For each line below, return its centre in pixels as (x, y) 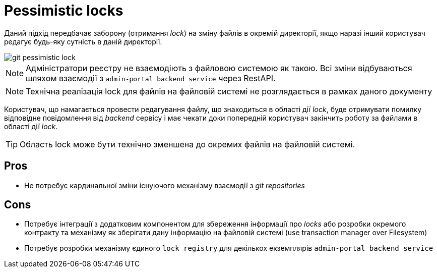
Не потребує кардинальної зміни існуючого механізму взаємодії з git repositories (165, 185)
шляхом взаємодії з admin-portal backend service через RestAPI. (151, 78)
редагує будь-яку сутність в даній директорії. (83, 41)
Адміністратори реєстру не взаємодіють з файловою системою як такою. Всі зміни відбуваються (219, 68)
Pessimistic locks (64, 11)
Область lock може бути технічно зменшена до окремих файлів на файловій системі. (188, 144)
